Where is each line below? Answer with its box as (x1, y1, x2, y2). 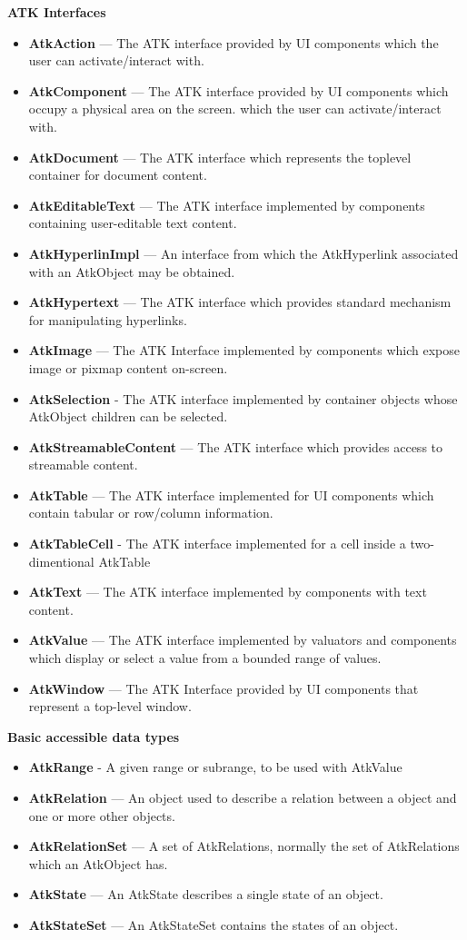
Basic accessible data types (7, 727, 180, 746)
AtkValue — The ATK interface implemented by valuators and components (28, 630, 457, 649)
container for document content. (28, 165, 207, 184)
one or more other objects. (28, 806, 175, 825)
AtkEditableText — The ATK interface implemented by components (28, 195, 425, 214)
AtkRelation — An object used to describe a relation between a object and (28, 788, 457, 806)
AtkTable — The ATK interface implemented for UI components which (28, 485, 434, 504)
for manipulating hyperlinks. (28, 310, 187, 329)
